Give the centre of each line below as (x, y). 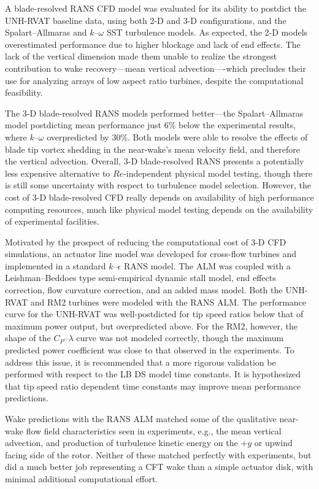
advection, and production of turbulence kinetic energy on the (121, 443)
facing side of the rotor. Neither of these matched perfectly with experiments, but (158, 454)
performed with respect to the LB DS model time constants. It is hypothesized (153, 374)
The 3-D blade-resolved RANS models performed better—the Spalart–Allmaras (154, 113)
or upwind (273, 443)
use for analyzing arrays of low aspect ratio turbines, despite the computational (154, 80)
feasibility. (24, 92)
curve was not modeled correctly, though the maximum (180, 338)
